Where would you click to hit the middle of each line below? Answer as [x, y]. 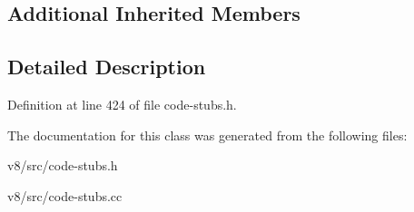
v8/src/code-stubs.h [63, 165]
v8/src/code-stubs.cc [65, 195]
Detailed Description [107, 67]
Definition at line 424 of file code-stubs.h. [122, 104]
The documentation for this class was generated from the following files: [207, 135]
